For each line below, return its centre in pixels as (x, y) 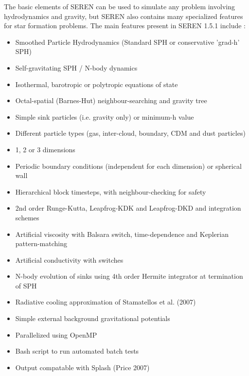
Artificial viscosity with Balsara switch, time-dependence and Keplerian (122, 234)
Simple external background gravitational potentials (93, 318)
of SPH (26, 285)
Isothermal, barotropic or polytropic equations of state (97, 84)
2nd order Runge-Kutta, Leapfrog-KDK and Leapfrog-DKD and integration (128, 208)
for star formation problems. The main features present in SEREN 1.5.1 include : (125, 26)
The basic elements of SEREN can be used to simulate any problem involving (119, 6)
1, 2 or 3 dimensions (45, 149)
